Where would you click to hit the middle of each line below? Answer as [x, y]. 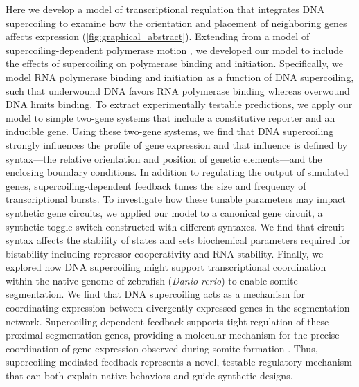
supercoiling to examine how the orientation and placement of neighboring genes [176, 22]
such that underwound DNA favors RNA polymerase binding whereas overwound [178, 90]
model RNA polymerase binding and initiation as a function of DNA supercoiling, [180, 76]
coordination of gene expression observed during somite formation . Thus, [162, 348]
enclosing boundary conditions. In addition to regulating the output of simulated [177, 172]
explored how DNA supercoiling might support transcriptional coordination [166, 267]
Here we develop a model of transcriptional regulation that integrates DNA [165, 9]
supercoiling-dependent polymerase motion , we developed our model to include [175, 49]
